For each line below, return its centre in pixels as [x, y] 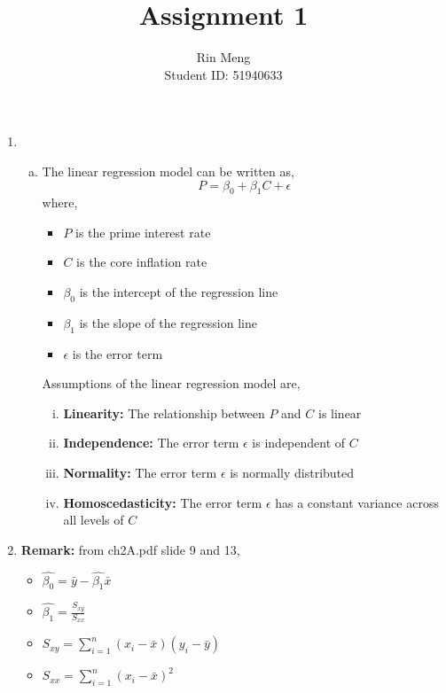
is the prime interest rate [143, 232]
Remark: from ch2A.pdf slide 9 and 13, [130, 549]
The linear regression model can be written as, [168, 171]
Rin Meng [223, 57]
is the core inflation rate [142, 262]
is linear [340, 413]
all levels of [94, 520]
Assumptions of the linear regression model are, [171, 383]
